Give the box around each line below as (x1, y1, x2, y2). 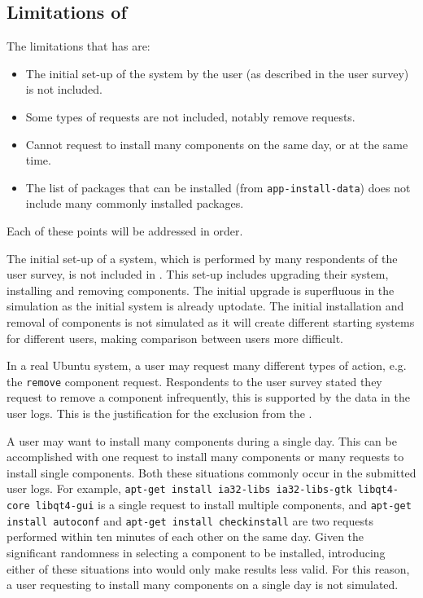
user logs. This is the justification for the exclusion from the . (7, 405, 312, 422)
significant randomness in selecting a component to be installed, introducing (7, 543, 386, 561)
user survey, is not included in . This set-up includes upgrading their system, (7, 266, 389, 283)
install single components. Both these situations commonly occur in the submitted (7, 464, 416, 481)
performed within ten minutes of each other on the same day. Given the (7, 528, 364, 545)
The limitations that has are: (7, 37, 150, 55)
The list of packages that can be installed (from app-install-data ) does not (25, 178, 411, 196)
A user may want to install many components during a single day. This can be (7, 432, 397, 449)
